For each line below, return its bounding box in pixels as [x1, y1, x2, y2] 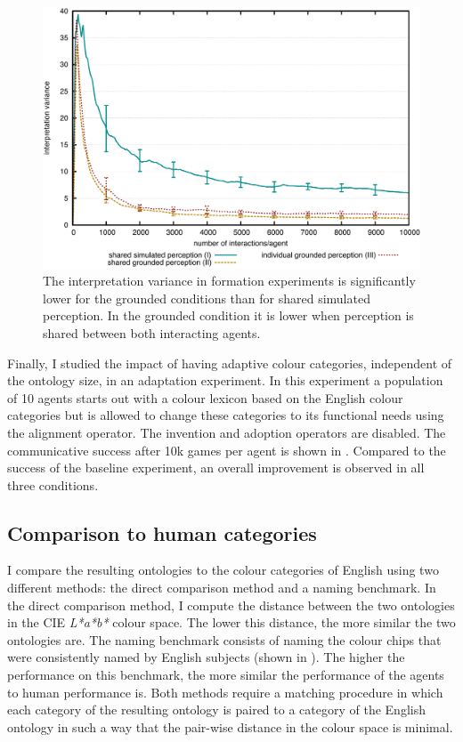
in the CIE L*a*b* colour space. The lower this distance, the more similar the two [7, 613, 456, 632]
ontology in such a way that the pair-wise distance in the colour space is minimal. [7, 717, 453, 736]
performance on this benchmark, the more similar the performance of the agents [7, 665, 444, 684]
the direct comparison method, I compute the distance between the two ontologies [7, 595, 455, 614]
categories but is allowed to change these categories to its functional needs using [7, 406, 444, 424]
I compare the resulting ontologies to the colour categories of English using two [7, 561, 439, 579]
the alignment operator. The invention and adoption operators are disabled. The [7, 423, 446, 441]
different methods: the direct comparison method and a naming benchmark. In [7, 578, 436, 597]
